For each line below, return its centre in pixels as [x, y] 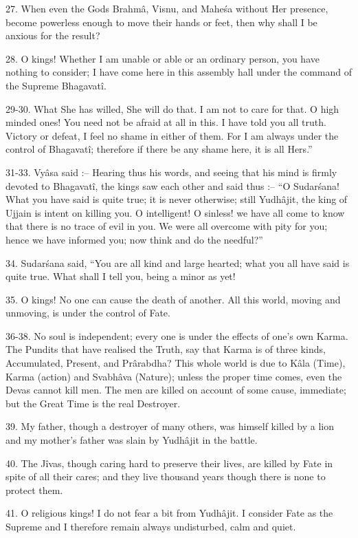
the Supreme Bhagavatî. [56, 85]
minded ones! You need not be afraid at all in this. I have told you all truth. [166, 122]
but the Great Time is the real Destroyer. [93, 403]
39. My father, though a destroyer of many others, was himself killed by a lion [170, 426]
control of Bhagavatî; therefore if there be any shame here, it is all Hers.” [159, 149]
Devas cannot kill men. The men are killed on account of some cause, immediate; [176, 390]
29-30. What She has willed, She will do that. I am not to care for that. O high [172, 108]
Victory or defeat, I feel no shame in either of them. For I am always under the [172, 135]
